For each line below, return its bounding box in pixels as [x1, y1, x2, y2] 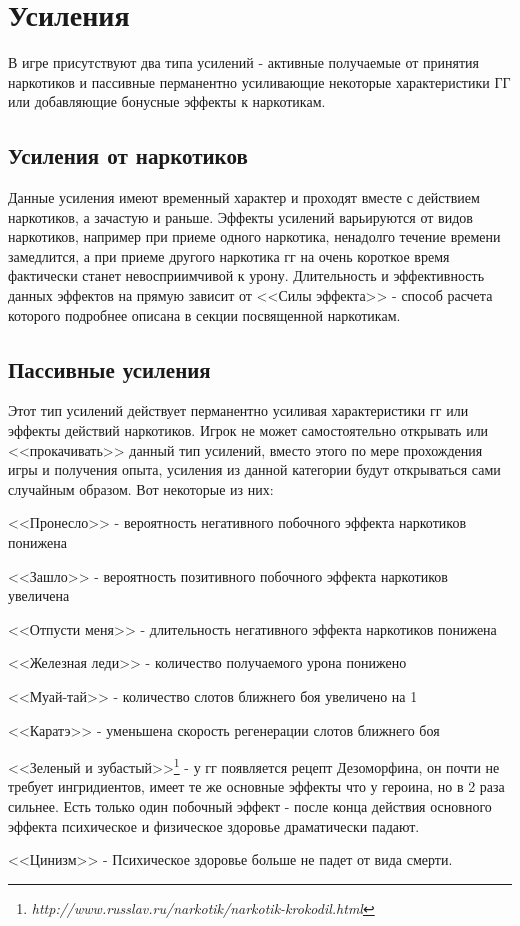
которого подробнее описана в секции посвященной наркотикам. [8, 304, 401, 325]
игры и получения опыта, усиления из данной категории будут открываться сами [8, 459, 501, 480]
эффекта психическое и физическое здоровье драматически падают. [8, 815, 420, 836]
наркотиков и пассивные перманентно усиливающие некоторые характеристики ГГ [8, 71, 511, 92]
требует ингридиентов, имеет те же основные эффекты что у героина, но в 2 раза [8, 776, 505, 797]
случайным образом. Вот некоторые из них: [8, 478, 274, 499]
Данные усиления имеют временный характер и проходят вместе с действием [8, 187, 480, 208]
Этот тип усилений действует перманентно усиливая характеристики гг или [8, 400, 469, 421]
